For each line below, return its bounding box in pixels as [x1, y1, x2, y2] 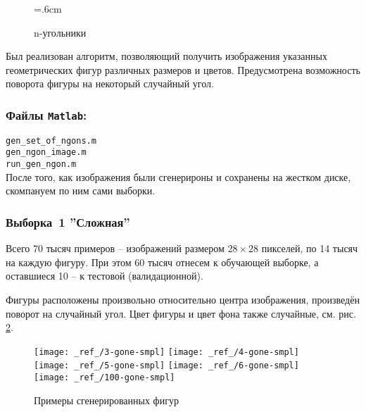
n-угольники [34, 25, 87, 39]
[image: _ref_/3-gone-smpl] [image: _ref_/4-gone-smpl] [34, 347, 299, 357]
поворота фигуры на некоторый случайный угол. [6, 76, 214, 91]
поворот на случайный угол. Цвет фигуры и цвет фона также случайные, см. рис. [6, 306, 356, 320]
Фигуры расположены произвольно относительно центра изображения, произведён [6, 292, 360, 306]
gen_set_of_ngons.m [6, 135, 96, 146]
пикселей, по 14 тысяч [261, 241, 358, 256]
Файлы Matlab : [6, 106, 87, 123]
